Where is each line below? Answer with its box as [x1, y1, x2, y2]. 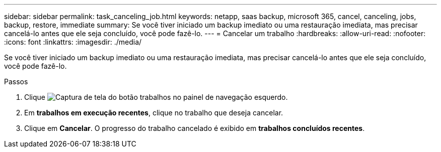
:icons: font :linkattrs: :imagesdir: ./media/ [4, 38, 142, 46]
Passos [4, 77, 28, 86]
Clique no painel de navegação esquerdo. [24, 93, 288, 101]
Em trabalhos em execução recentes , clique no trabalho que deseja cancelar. [24, 108, 283, 117]
